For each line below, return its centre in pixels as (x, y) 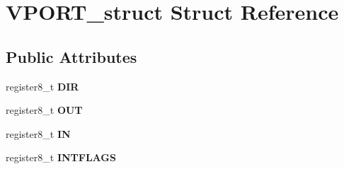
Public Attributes (71, 56)
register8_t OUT (44, 110)
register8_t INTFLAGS (61, 157)
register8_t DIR (42, 86)
